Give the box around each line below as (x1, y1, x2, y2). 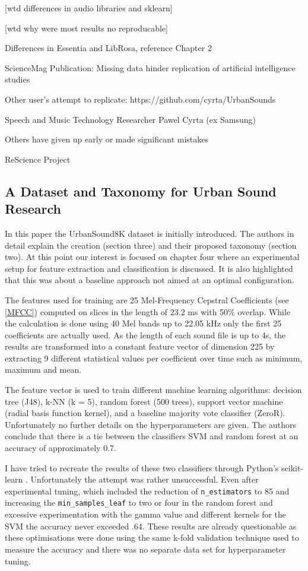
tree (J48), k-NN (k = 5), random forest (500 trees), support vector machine (5, 395, 283, 407)
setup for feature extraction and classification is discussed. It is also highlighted (5, 262, 293, 274)
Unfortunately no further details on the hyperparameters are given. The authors (5, 418, 296, 430)
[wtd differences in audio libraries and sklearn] (5, 2, 173, 14)
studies (5, 73, 30, 85)
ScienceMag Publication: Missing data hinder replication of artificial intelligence (5, 61, 296, 74)
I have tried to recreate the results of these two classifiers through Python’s (5, 461, 279, 474)
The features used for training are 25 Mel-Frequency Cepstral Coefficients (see (5, 293, 289, 306)
